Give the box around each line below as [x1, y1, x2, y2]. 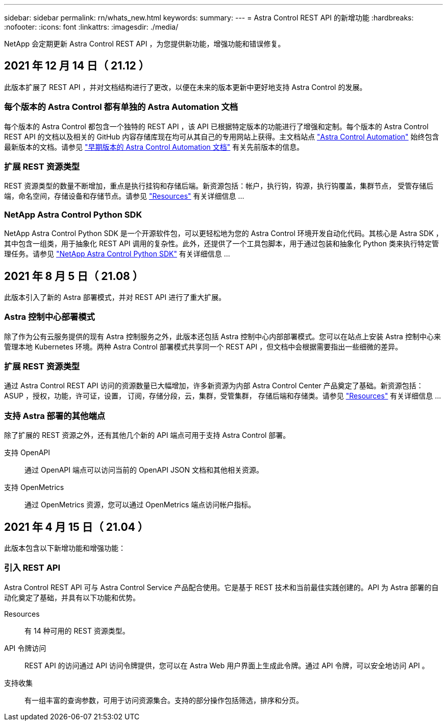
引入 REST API [4, 563, 61, 573]
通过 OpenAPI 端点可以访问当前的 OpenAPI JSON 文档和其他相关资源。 [24, 465, 264, 475]
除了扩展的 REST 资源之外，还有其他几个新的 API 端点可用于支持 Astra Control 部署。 [4, 431, 290, 440]
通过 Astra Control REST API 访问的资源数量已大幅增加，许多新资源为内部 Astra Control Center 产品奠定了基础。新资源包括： [4, 381, 424, 390]
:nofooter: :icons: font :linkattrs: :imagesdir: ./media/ [4, 22, 179, 31]
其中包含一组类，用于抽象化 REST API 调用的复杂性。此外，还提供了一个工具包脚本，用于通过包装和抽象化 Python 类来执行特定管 [4, 239, 439, 248]
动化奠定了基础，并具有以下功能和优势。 [4, 593, 140, 602]
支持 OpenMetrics [4, 483, 64, 492]
